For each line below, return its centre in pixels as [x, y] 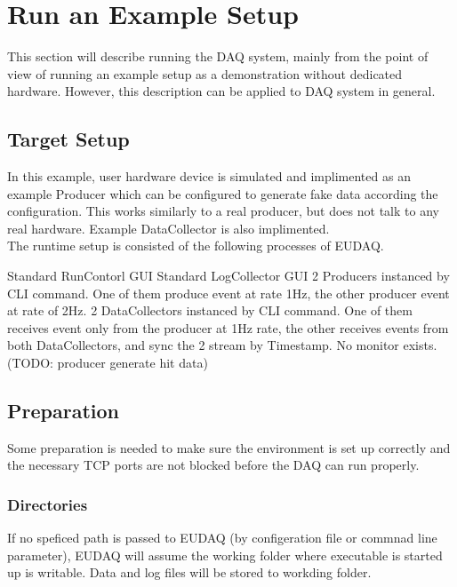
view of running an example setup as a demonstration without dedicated [205, 73]
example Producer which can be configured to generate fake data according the [223, 193]
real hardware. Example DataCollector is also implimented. [168, 228]
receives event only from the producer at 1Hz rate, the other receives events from [228, 327]
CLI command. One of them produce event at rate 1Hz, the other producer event [228, 293]
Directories [48, 504]
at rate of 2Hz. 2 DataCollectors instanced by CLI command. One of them [210, 310]
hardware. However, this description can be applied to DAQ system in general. [221, 91]
